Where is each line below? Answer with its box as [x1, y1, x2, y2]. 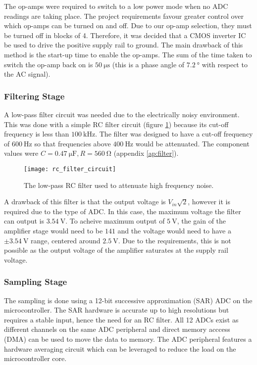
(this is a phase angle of [112, 59, 185, 69]
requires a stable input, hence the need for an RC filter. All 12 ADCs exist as [4, 314, 239, 324]
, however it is [188, 196, 230, 207]
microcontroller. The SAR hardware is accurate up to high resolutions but [4, 305, 229, 315]
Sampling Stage [4, 275, 67, 288]
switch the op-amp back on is [4, 59, 93, 69]
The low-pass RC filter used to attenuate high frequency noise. [24, 180, 214, 190]
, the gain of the [177, 216, 226, 226]
